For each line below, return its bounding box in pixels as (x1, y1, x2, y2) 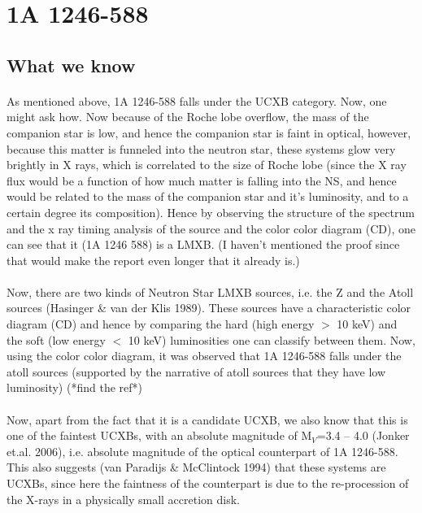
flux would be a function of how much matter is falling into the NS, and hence (7, 172, 397, 189)
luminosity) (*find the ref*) (7, 379, 142, 396)
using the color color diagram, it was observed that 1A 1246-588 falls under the (7, 347, 402, 364)
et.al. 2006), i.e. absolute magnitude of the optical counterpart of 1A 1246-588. (7, 442, 398, 459)
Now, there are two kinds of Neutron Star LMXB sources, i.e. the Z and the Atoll (7, 283, 414, 300)
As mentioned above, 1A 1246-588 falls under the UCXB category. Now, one (7, 92, 387, 109)
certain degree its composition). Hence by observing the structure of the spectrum (7, 203, 415, 220)
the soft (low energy (7, 331, 106, 348)
